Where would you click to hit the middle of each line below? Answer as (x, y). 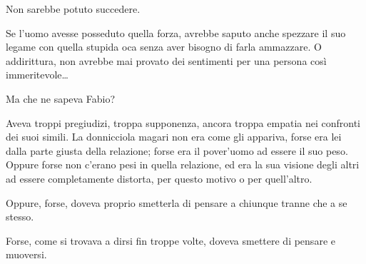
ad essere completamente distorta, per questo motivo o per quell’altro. (159, 178)
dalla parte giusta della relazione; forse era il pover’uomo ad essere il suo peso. (177, 150)
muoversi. (26, 254)
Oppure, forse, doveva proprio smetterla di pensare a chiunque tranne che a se (177, 202)
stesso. (20, 217)
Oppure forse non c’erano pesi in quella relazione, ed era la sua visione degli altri (183, 164)
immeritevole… (37, 75)
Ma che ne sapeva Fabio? (61, 98)
